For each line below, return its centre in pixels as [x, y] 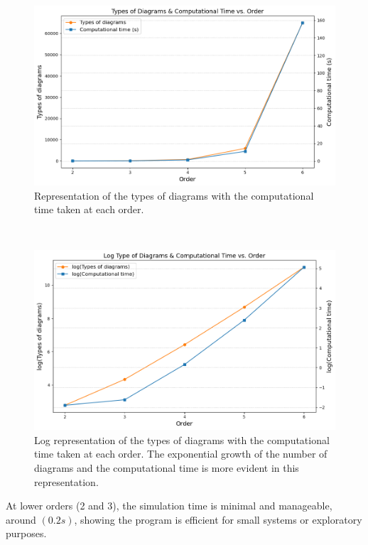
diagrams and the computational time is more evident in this [167, 468]
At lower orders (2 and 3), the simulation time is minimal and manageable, [169, 506]
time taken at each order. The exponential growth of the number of [181, 454]
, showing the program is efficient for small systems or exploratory [218, 519]
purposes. [26, 533]
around [21, 519]
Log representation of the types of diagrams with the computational [182, 439]
